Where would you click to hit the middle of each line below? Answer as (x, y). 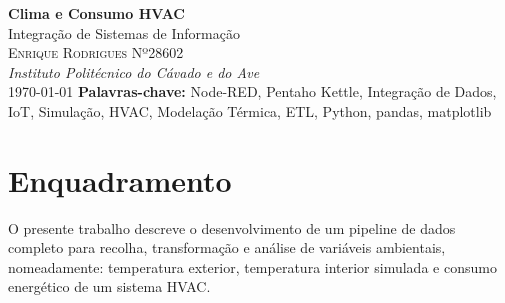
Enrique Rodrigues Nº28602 (96, 52)
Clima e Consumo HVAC (96, 13)
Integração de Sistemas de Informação (124, 32)
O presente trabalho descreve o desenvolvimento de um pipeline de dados (232, 227)
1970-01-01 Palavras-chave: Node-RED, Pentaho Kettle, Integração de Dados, (252, 91)
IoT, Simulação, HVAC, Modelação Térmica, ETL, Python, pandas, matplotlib (250, 110)
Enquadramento (120, 179)
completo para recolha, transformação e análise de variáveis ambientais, (227, 247)
